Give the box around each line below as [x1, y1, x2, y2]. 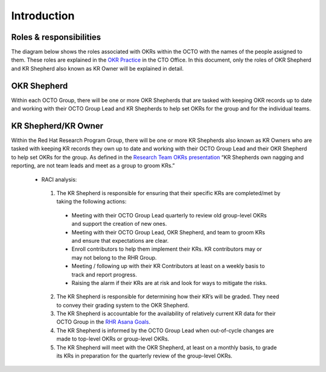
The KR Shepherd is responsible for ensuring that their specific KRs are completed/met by [56, 190, 281, 196]
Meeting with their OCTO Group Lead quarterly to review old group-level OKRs [71, 211, 267, 219]
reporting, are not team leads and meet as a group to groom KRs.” [11, 162, 175, 169]
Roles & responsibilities [11, 32, 101, 42]
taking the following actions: [56, 198, 127, 205]
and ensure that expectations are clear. [71, 237, 169, 244]
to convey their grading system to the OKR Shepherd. [56, 301, 190, 309]
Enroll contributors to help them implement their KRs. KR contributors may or [71, 245, 262, 253]
